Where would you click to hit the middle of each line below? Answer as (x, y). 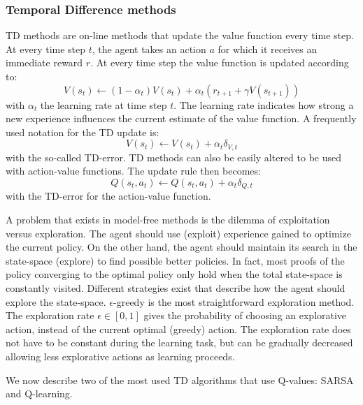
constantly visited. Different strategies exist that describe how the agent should (176, 288)
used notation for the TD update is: (83, 132)
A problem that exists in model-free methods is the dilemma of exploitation (168, 220)
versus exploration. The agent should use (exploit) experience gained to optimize (178, 233)
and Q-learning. (39, 393)
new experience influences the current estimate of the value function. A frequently (181, 118)
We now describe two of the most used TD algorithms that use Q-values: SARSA (180, 380)
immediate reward (44, 62)
